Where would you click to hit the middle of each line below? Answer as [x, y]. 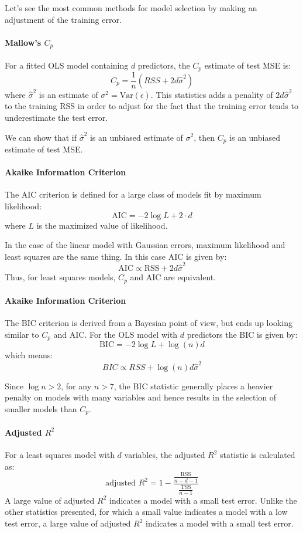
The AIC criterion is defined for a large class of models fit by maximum [133, 194]
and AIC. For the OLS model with [116, 334]
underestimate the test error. [56, 117]
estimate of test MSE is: [248, 65]
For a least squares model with [60, 455]
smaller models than [41, 408]
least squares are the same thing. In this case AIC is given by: [116, 256]
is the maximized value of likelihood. [102, 225]
